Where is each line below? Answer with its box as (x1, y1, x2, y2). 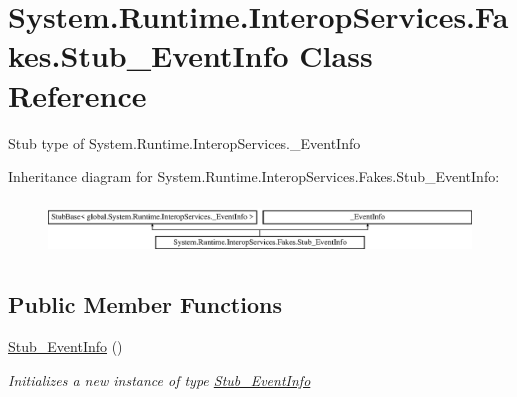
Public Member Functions (8, 289, 282, 320)
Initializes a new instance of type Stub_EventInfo (8, 369, 311, 390)
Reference (8, 74, 147, 115)
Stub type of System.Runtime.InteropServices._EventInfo (8, 132, 361, 153)
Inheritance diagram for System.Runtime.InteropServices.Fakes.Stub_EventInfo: (8, 166, 500, 187)
